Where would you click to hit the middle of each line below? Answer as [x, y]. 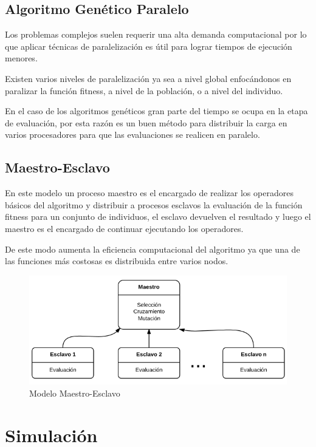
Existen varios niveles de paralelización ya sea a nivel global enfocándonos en [148, 78]
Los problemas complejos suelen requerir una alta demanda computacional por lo [156, 34]
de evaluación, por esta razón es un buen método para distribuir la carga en [146, 122]
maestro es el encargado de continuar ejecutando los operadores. [124, 228]
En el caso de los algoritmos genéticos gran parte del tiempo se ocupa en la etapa [156, 111]
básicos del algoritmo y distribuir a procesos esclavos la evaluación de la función [154, 204]
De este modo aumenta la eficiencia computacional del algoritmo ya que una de [153, 249]
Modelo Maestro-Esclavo [75, 393]
